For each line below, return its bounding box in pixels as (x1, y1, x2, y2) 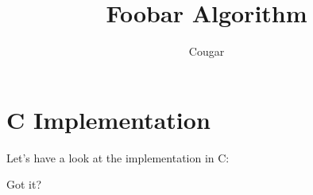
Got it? (6, 176, 42, 193)
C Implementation (6, 103, 211, 135)
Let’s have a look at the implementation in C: (6, 149, 230, 166)
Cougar (188, 43, 225, 60)
